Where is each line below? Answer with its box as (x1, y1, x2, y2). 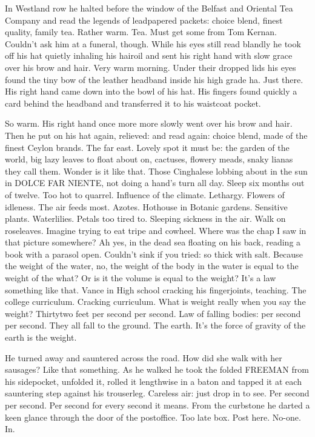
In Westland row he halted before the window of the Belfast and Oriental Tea (5, 2, 293, 14)
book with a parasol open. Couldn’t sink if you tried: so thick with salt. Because (5, 247, 303, 260)
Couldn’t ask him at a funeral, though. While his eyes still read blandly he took (5, 37, 301, 50)
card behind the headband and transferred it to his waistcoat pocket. (5, 96, 261, 109)
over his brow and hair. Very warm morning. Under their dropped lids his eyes (5, 61, 296, 73)
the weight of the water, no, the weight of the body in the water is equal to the (5, 259, 299, 272)
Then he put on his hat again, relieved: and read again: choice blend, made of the (5, 128, 308, 141)
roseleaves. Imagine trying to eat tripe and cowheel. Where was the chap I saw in (5, 224, 307, 236)
